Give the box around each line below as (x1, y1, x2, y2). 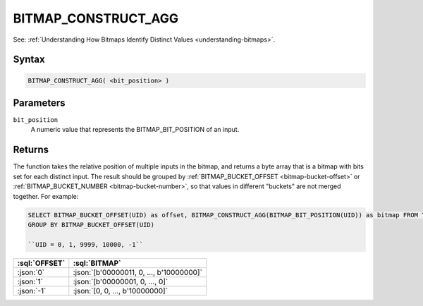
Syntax (13, 54, 45, 66)
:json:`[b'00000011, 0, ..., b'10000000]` (73, 267, 202, 277)
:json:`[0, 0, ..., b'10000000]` (73, 286, 168, 295)
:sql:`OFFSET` (17, 258, 66, 268)
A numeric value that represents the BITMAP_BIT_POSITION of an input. (30, 126, 240, 134)
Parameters (13, 97, 66, 109)
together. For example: (13, 192, 79, 200)
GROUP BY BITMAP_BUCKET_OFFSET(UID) (27, 221, 155, 228)
